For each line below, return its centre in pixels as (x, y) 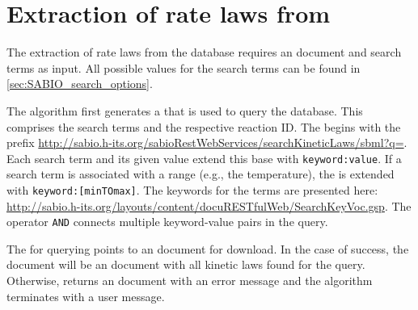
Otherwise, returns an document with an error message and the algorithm (190, 281)
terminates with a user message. (86, 296)
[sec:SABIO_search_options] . (80, 84)
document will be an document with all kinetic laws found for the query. (186, 264)
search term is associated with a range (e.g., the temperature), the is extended (201, 174)
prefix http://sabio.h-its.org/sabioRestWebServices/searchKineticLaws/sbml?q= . (207, 142)
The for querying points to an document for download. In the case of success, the (208, 248)
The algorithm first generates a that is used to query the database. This (185, 110)
